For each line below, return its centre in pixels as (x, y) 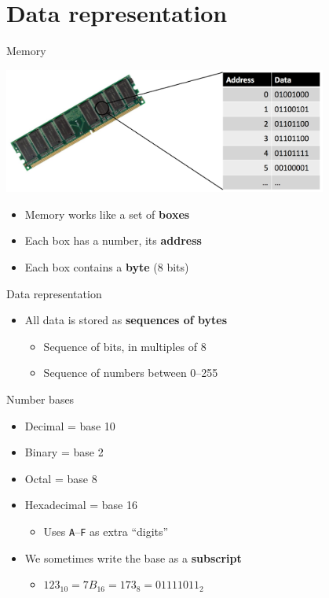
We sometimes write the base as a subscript (133, 557)
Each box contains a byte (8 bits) (107, 267)
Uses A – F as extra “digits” (106, 531)
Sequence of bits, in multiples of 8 (125, 346)
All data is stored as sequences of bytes (126, 320)
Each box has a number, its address (113, 240)
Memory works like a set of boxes (107, 214)
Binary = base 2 (64, 452)
